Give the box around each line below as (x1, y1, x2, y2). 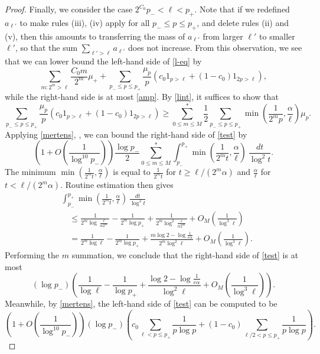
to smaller (259, 30, 295, 42)
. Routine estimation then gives (60, 178, 174, 191)
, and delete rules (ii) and (197, 16, 289, 28)
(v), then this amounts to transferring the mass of (5, 30, 185, 42)
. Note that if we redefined (194, 3, 290, 15)
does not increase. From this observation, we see (128, 41, 302, 54)
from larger (203, 30, 243, 42)
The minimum (5, 165, 56, 178)
